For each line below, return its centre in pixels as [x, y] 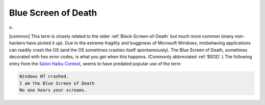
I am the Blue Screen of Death [57, 83]
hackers [17, 43]
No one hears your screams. [53, 90]
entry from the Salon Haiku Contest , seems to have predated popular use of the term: [95, 63]
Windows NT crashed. [44, 76]
